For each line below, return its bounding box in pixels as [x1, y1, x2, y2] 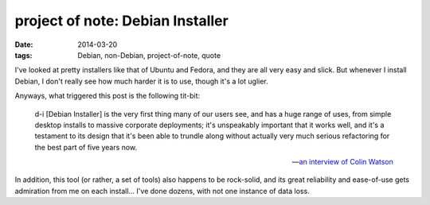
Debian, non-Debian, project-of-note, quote [77, 50, 221, 60]
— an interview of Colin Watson [291, 157, 393, 167]
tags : [14, 50, 33, 60]
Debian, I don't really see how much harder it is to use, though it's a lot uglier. [14, 76, 268, 86]
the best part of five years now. [34, 142, 138, 152]
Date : [14, 40, 33, 49]
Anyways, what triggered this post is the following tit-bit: [14, 91, 201, 101]
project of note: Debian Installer [14, 12, 229, 29]
